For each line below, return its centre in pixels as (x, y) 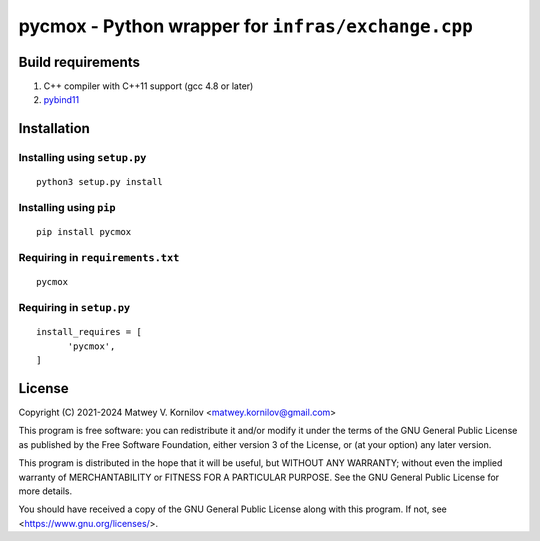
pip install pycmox (84, 232)
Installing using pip (67, 208)
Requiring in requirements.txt (99, 258)
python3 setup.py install (100, 182)
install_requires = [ (89, 332)
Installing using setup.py (82, 158)
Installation (54, 128)
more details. (45, 491)
